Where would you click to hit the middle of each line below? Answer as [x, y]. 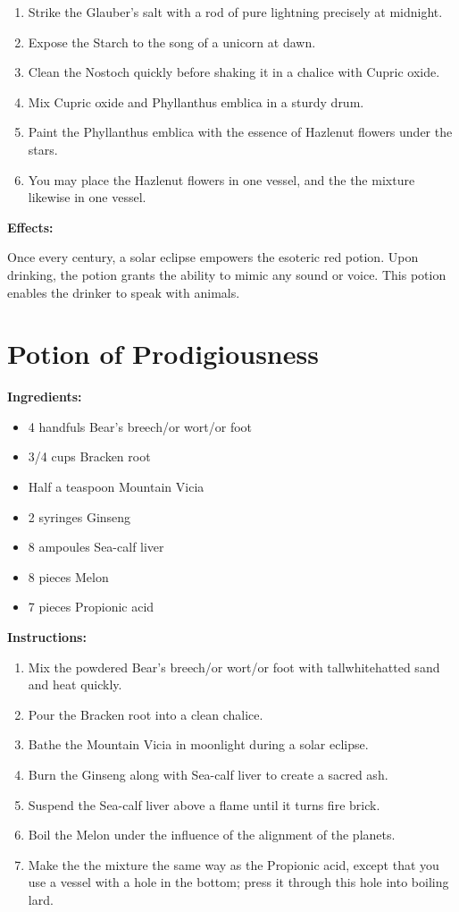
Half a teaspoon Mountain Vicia [116, 487]
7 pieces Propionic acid [91, 607]
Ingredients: [45, 397]
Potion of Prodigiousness [163, 354]
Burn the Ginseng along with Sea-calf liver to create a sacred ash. [208, 774]
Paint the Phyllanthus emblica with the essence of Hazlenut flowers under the [240, 132]
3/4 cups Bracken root [89, 456]
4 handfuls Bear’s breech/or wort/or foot [140, 426]
